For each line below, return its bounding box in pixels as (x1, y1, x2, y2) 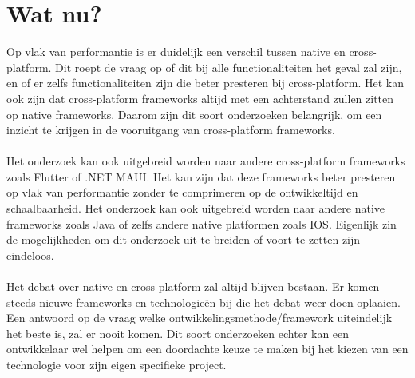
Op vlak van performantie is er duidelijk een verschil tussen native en (6, 43, 346, 60)
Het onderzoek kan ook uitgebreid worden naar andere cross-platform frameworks (6, 153, 405, 169)
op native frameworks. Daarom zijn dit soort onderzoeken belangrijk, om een (6, 105, 382, 122)
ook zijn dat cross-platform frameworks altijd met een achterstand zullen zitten (6, 90, 394, 106)
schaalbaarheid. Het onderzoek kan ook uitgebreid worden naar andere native (6, 200, 385, 217)
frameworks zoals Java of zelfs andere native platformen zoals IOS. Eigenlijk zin (6, 215, 397, 232)
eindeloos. (6, 246, 54, 263)
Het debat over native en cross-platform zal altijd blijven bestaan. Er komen (6, 278, 380, 295)
